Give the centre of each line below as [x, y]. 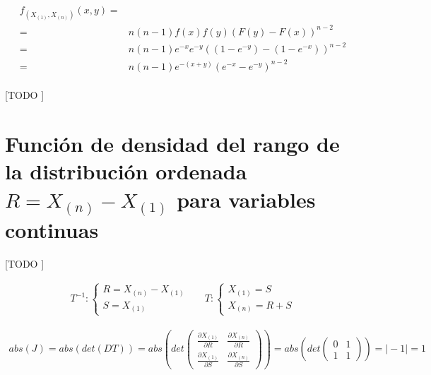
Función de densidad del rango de [172, 144]
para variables [246, 199]
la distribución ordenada [126, 171]
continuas [52, 229]
